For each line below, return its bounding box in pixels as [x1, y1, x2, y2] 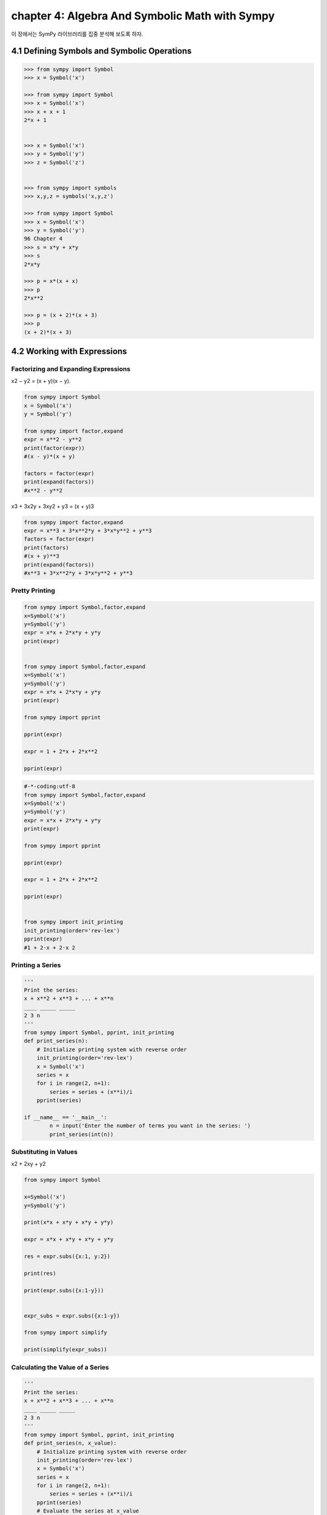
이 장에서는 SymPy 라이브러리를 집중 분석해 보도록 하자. [11, 30, 144, 38]
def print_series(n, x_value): [24, 1440, 117, 1447]
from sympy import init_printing [24, 919, 124, 925]
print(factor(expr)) [24, 444, 85, 451]
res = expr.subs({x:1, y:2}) [24, 1253, 111, 1260]
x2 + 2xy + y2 [11, 1160, 46, 1168]
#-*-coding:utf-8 [24, 783, 76, 790]
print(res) [24, 1270, 56, 1277]
